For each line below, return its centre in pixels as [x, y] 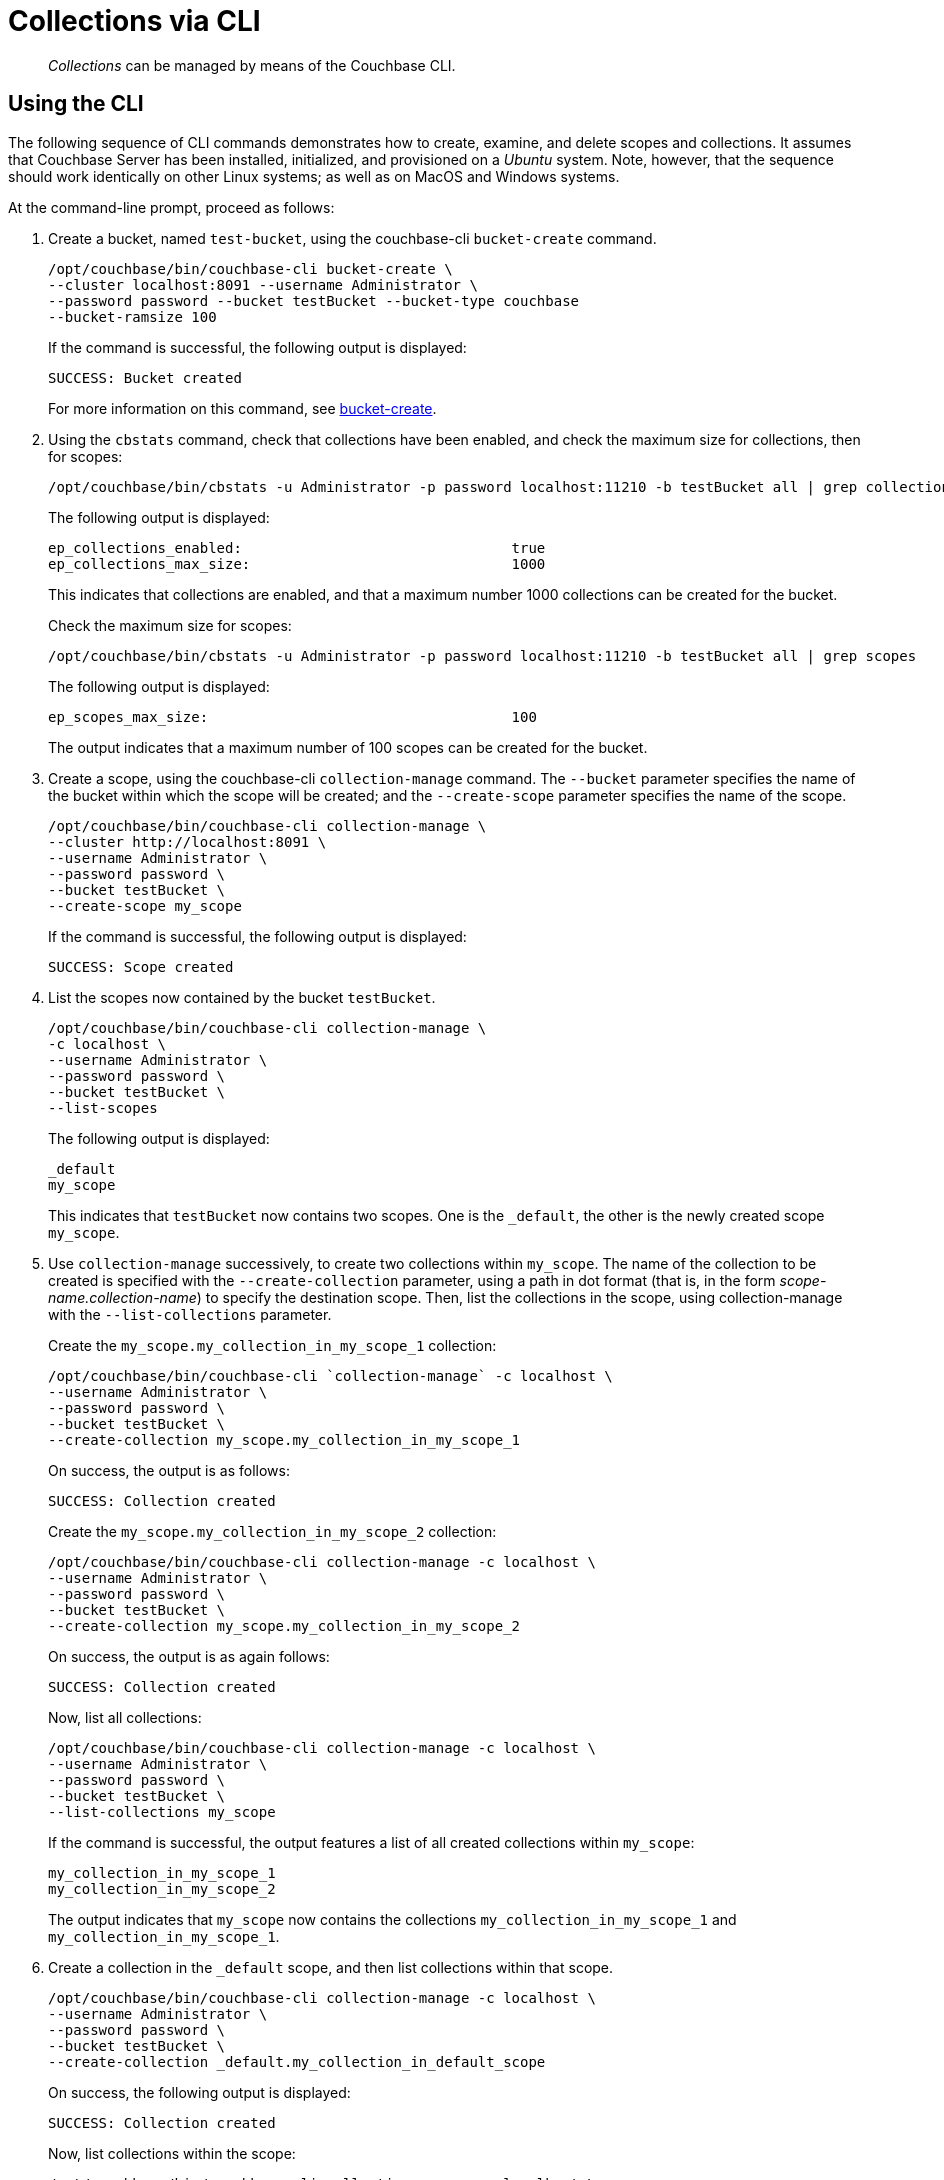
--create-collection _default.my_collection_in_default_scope [297, 2061]
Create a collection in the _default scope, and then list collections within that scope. [331, 1967]
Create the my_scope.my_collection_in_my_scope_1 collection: [272, 1345]
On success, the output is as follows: [169, 1470]
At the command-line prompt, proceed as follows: [171, 207]
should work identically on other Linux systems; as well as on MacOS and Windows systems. [314, 176]
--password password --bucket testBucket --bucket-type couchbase [314, 300]
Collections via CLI [134, 21]
